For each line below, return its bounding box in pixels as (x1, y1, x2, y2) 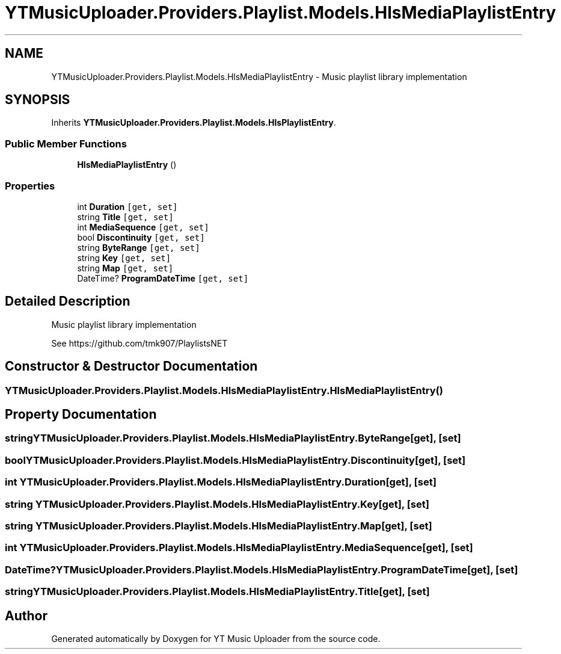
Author (5, 608, 48, 623)
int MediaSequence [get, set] (77, 221, 209, 232)
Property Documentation (5, 407, 157, 422)
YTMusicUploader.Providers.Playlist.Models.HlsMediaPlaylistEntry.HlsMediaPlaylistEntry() (5, 384, 443, 396)
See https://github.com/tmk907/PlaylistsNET (51, 338, 228, 348)
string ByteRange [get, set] (77, 242, 200, 253)
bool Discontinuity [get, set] (77, 232, 205, 242)
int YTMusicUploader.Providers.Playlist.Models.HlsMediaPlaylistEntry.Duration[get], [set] (5, 476, 437, 489)
